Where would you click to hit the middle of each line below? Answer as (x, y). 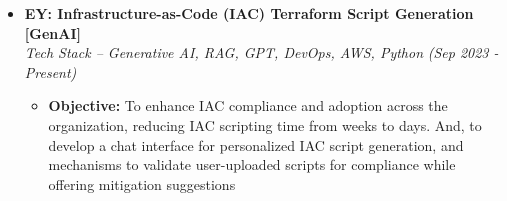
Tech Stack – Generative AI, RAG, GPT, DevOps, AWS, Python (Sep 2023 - (261, 52)
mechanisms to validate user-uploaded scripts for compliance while (252, 164)
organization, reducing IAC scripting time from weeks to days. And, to (265, 124)
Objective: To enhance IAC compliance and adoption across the (248, 105)
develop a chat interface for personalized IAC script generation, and (256, 144)
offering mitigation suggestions (142, 183)
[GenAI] (52, 32)
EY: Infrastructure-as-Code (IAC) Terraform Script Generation (249, 13)
